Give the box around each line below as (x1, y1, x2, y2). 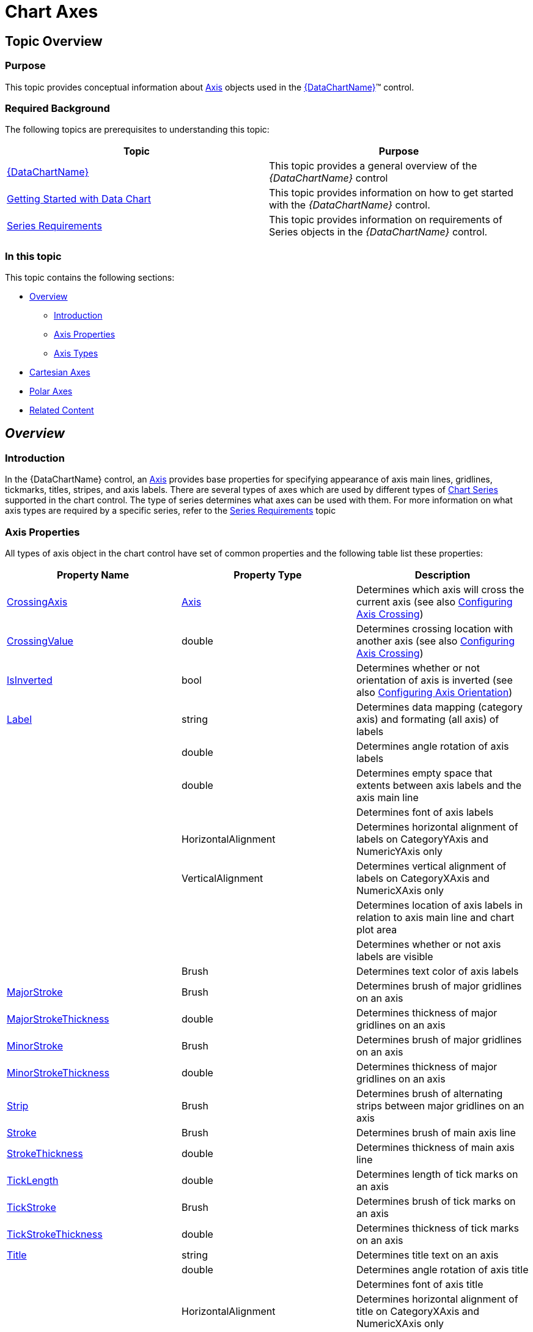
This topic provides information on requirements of (269, 213, 502, 226)
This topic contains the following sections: (5, 272, 175, 283)
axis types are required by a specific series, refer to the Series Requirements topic (5, 505, 336, 516)
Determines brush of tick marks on (356, 1195, 516, 1208)
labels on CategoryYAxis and (356, 833, 489, 846)
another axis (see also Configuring (356, 635, 515, 648)
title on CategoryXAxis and (356, 1305, 480, 1318)
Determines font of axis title (356, 1278, 483, 1291)
